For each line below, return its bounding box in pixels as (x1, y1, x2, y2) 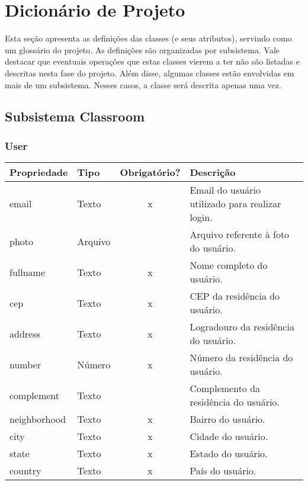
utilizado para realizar (190, 197, 281, 211)
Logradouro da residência (190, 320, 294, 334)
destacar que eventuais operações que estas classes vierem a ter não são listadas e (5, 55, 300, 68)
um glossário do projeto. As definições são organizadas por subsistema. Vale (5, 43, 280, 56)
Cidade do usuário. (190, 429, 268, 444)
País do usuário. (190, 464, 256, 478)
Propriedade (9, 165, 68, 179)
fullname (9, 265, 46, 279)
